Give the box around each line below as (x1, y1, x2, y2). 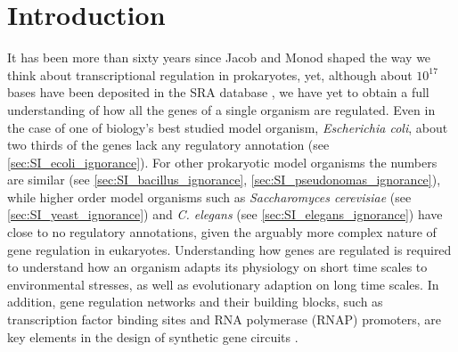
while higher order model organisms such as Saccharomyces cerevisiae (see (7, 187, 412, 206)
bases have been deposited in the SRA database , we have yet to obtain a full (7, 83, 429, 102)
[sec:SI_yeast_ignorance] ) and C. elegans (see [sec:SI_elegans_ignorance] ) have (7, 205, 443, 224)
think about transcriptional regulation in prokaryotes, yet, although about (7, 65, 413, 84)
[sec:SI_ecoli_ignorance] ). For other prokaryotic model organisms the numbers (7, 152, 438, 171)
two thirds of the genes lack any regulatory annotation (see (7, 135, 330, 154)
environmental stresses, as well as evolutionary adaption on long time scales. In (7, 274, 439, 293)
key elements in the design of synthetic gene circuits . (7, 327, 299, 346)
